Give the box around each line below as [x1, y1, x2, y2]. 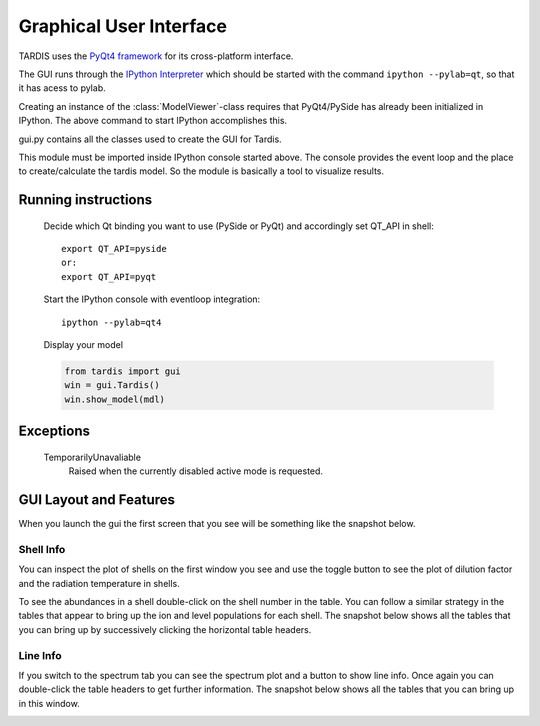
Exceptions [18, 423, 90, 440]
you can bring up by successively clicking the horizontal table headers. [18, 623, 312, 635]
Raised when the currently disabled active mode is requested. [68, 465, 324, 477]
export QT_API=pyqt [61, 271, 157, 282]
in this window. [18, 697, 80, 709]
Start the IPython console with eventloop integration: [43, 293, 261, 305]
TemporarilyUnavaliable [43, 451, 142, 463]
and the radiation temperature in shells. [18, 577, 180, 589]
